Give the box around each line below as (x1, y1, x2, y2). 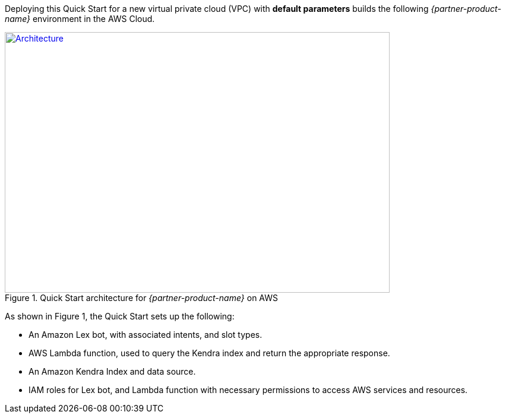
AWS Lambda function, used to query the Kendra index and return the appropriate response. (29, 348, 390, 358)
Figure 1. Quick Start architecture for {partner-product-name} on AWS (5, 293, 278, 303)
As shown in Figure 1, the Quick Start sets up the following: (5, 311, 235, 321)
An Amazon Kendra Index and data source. (29, 366, 196, 376)
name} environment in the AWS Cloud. (5, 14, 155, 24)
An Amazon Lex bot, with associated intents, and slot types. (29, 330, 263, 340)
